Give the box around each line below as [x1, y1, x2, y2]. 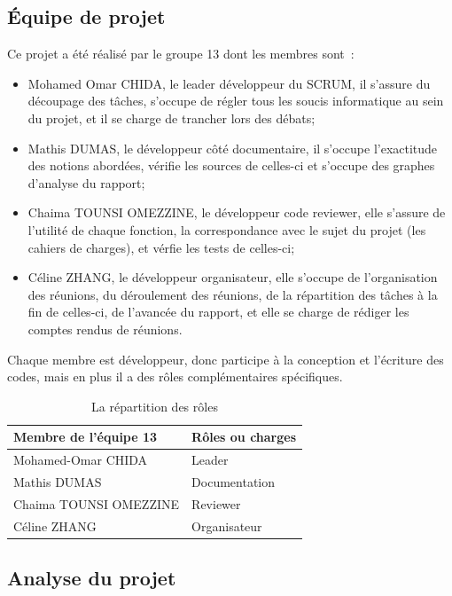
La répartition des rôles [91, 396, 218, 415]
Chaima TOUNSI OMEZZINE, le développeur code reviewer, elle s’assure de [27, 203, 446, 222]
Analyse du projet [7, 564, 176, 592]
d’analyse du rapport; [27, 173, 145, 192]
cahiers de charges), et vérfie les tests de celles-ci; [27, 238, 295, 256]
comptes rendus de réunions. [27, 319, 183, 338]
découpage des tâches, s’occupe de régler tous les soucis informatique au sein [27, 91, 444, 110]
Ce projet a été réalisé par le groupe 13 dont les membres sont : [7, 44, 355, 63]
